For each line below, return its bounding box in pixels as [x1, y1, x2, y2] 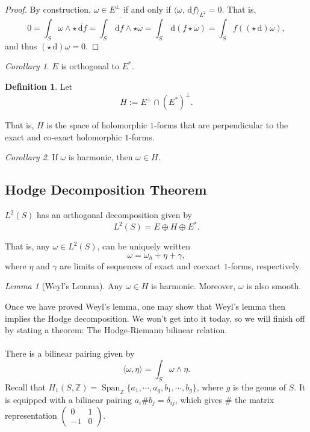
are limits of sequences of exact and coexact [60, 259, 222, 272]
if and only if [123, 3, 171, 15]
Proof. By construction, [5, 3, 91, 15]
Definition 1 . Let [5, 80, 73, 92]
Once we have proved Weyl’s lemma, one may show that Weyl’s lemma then [5, 299, 286, 312]
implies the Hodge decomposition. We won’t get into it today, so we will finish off [5, 311, 305, 324]
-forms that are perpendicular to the [153, 119, 288, 131]
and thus [5, 39, 37, 52]
